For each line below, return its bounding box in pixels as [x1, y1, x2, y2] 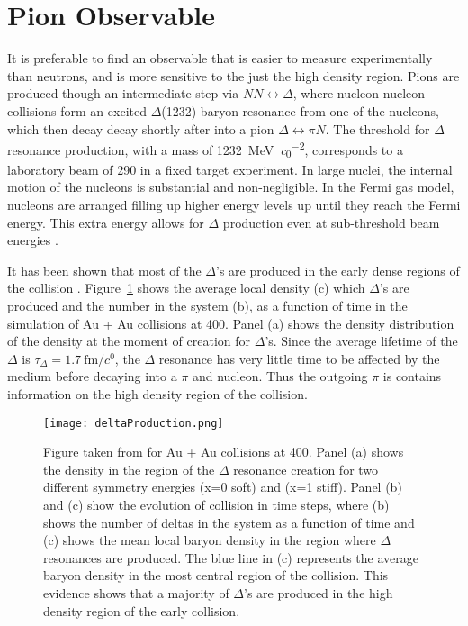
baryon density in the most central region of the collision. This [43, 566, 389, 585]
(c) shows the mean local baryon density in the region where [43, 531, 376, 549]
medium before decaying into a [7, 367, 177, 386]
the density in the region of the [43, 459, 215, 478]
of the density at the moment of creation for [7, 331, 251, 350]
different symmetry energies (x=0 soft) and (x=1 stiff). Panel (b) [43, 477, 402, 496]
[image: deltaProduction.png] [43, 416, 224, 430]
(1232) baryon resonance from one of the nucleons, [161, 101, 439, 120]
